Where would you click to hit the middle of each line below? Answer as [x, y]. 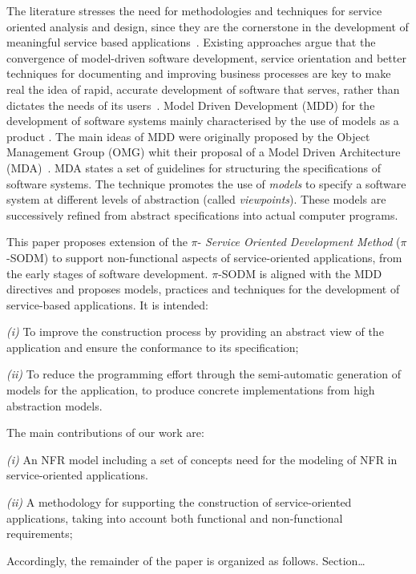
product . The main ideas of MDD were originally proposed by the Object [188, 136]
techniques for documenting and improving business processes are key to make [199, 73]
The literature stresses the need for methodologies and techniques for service [194, 10]
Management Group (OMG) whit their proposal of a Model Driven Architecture [204, 152]
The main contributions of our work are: [105, 433]
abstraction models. [55, 405]
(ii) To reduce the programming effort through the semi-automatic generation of [204, 374]
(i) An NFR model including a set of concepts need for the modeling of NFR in [202, 459]
